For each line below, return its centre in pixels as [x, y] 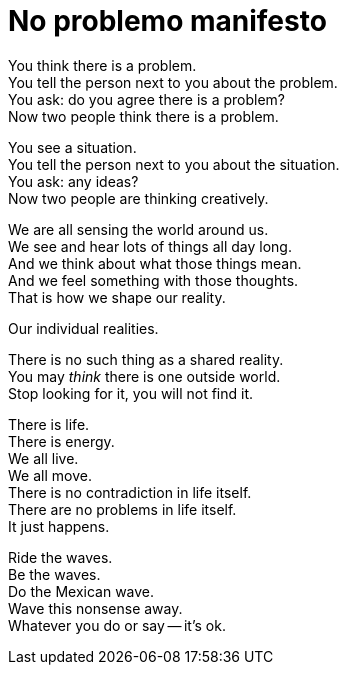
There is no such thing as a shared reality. [146, 359]
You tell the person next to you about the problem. [173, 82]
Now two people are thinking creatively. [138, 198]
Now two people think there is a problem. [143, 116]
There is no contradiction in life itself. [130, 492]
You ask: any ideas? [73, 181]
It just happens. [59, 526]
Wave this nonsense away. [95, 608]
